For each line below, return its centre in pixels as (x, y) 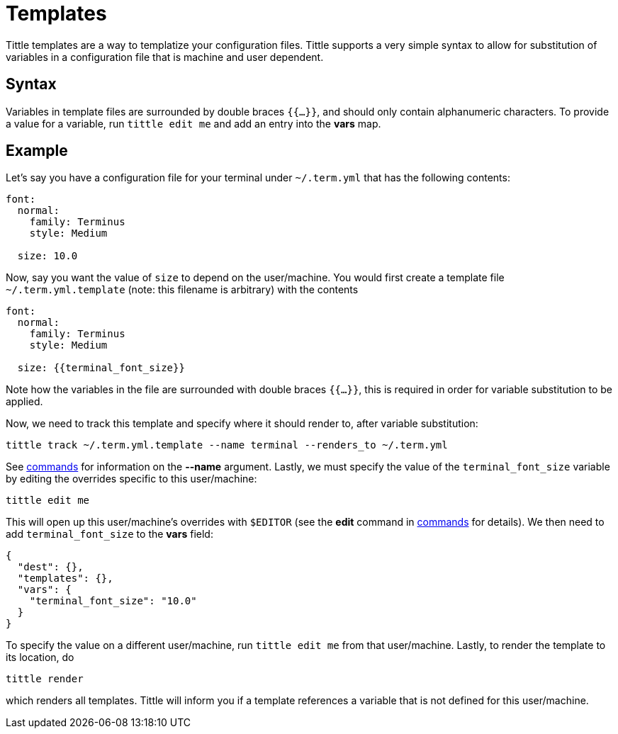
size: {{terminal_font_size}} (101, 368)
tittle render (45, 679)
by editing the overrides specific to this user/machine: (131, 479)
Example (37, 151)
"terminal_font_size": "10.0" (113, 601)
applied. (24, 402)
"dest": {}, (50, 567)
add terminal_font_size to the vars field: (109, 534)
